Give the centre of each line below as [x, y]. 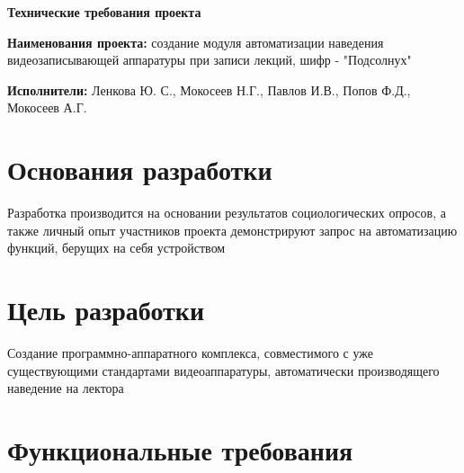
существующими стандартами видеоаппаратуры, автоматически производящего [223, 370]
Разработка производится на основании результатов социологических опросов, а [227, 213]
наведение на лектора [66, 388]
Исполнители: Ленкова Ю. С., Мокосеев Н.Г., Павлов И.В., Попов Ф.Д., [209, 89]
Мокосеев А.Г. [47, 107]
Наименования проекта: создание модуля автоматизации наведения [196, 42]
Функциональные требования [180, 449]
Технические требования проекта [104, 12]
